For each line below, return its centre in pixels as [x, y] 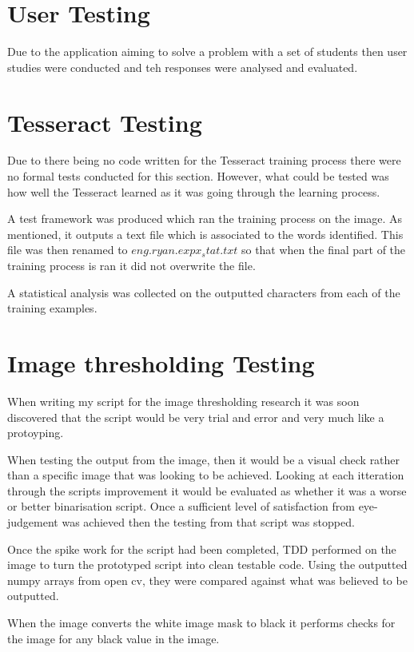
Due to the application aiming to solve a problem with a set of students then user [207, 52]
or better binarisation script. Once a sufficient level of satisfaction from [181, 506]
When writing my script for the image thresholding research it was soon [183, 401]
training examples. [52, 308]
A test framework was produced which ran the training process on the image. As [205, 219]
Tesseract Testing [105, 122]
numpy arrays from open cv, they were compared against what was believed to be [207, 580]
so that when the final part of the [323, 250]
